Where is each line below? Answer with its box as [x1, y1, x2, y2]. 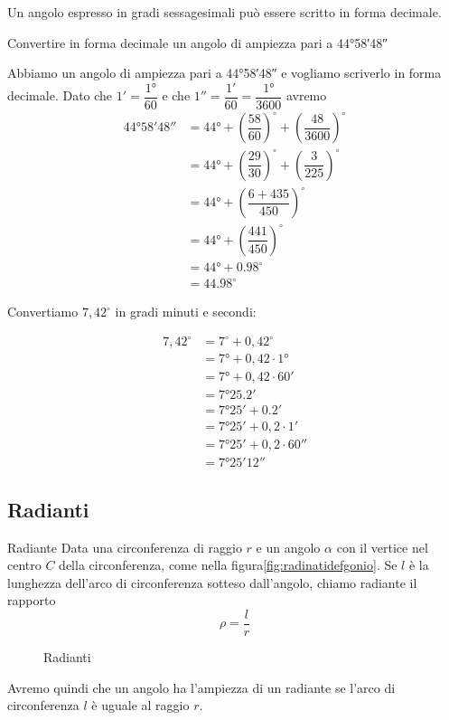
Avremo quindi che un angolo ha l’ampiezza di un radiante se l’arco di [7, 677, 396, 696]
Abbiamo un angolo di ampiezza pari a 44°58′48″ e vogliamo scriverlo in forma [7, 63, 442, 82]
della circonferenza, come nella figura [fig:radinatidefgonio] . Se [59, 555, 398, 574]
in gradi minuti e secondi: [115, 302, 257, 321]
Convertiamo [7, 302, 79, 321]
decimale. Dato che [7, 86, 113, 105]
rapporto [7, 591, 56, 610]
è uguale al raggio [91, 696, 190, 715]
